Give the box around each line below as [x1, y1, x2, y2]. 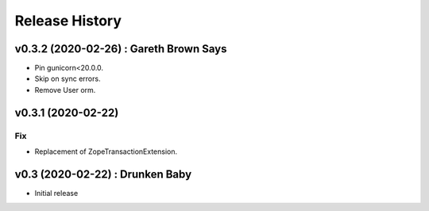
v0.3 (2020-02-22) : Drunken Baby [14, 167, 192, 181]
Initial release [34, 188, 79, 198]
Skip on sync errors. [34, 74, 101, 83]
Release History [14, 12, 122, 29]
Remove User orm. [34, 85, 96, 94]
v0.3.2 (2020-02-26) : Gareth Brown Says [14, 42, 227, 56]
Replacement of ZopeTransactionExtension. [34, 147, 178, 156]
